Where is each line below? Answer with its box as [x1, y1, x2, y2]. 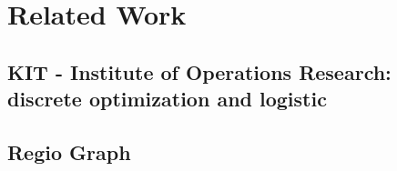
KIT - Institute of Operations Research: [7, 57, 392, 85]
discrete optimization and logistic [7, 85, 327, 113]
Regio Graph [7, 137, 131, 166]
